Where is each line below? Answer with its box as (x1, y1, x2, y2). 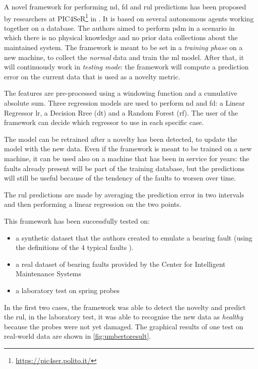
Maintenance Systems (15, 268, 81, 279)
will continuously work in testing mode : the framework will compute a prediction (4, 61, 249, 72)
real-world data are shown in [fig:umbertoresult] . (4, 331, 151, 341)
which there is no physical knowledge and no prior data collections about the (4, 32, 238, 43)
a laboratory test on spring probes (15, 285, 120, 295)
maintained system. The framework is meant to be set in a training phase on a (4, 42, 243, 53)
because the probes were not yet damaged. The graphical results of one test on (4, 321, 243, 331)
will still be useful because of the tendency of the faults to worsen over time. (4, 173, 236, 183)
